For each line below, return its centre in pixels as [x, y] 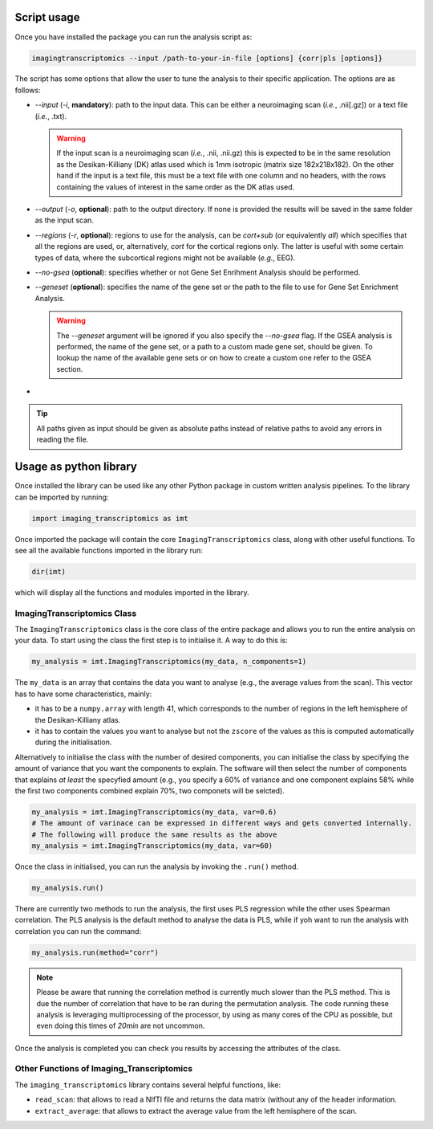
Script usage [47, 17]
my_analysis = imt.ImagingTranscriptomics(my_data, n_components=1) [169, 662]
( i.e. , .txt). [51, 116]
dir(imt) [49, 571]
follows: [28, 90]
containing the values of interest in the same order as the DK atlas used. [176, 187]
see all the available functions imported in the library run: [109, 550]
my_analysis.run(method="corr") [95, 952]
